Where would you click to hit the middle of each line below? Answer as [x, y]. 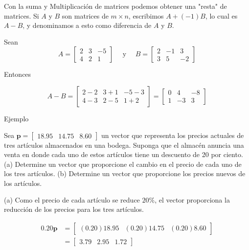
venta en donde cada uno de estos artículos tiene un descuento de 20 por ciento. [124, 154]
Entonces [18, 74]
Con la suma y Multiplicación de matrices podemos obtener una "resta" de [115, 6]
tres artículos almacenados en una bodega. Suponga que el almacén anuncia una [124, 145]
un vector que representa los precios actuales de [172, 135]
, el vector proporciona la [192, 199]
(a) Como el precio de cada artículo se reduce [72, 199]
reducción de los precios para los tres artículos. [74, 209]
